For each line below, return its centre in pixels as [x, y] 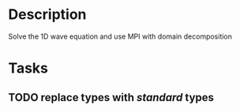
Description [47, 15]
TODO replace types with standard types [111, 97]
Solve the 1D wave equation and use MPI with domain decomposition [120, 36]
